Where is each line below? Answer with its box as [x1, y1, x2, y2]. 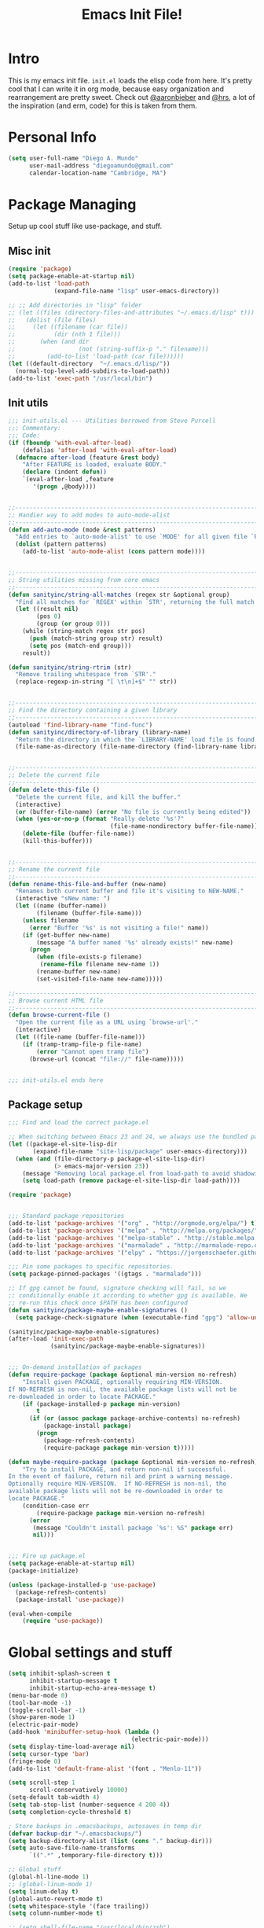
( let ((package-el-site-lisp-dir [8, 1140, 118, 1148]
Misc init [8, 244, 51, 257]
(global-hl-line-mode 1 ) [8, 1873, 90, 1881]
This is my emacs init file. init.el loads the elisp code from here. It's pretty [8, 75, 253, 85]
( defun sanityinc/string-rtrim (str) [8, 663, 132, 671]
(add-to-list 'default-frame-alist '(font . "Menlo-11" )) [8, 1764, 202, 1772]
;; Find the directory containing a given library [8, 706, 178, 715]
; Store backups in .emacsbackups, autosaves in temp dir [8, 1822, 202, 1830]
